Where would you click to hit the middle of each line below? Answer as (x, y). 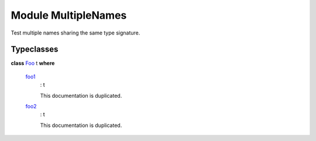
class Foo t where (33, 63)
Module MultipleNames (69, 15)
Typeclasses (35, 49)
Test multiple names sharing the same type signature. (75, 33)
